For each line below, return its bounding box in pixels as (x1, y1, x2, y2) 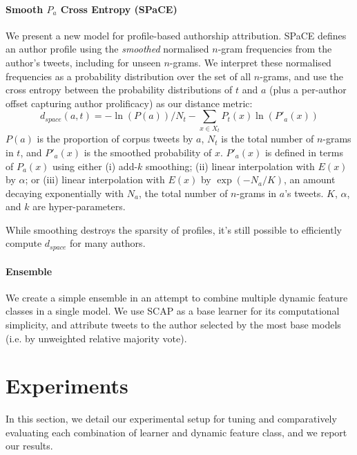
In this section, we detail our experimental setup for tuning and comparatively (6, 411, 337, 426)
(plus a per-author (269, 82, 347, 97)
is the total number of (221, 131, 314, 146)
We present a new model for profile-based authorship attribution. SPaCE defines (6, 28, 347, 42)
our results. (6, 438, 53, 453)
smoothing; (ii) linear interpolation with (146, 158, 315, 173)
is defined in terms (264, 145, 343, 159)
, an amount (284, 172, 336, 187)
